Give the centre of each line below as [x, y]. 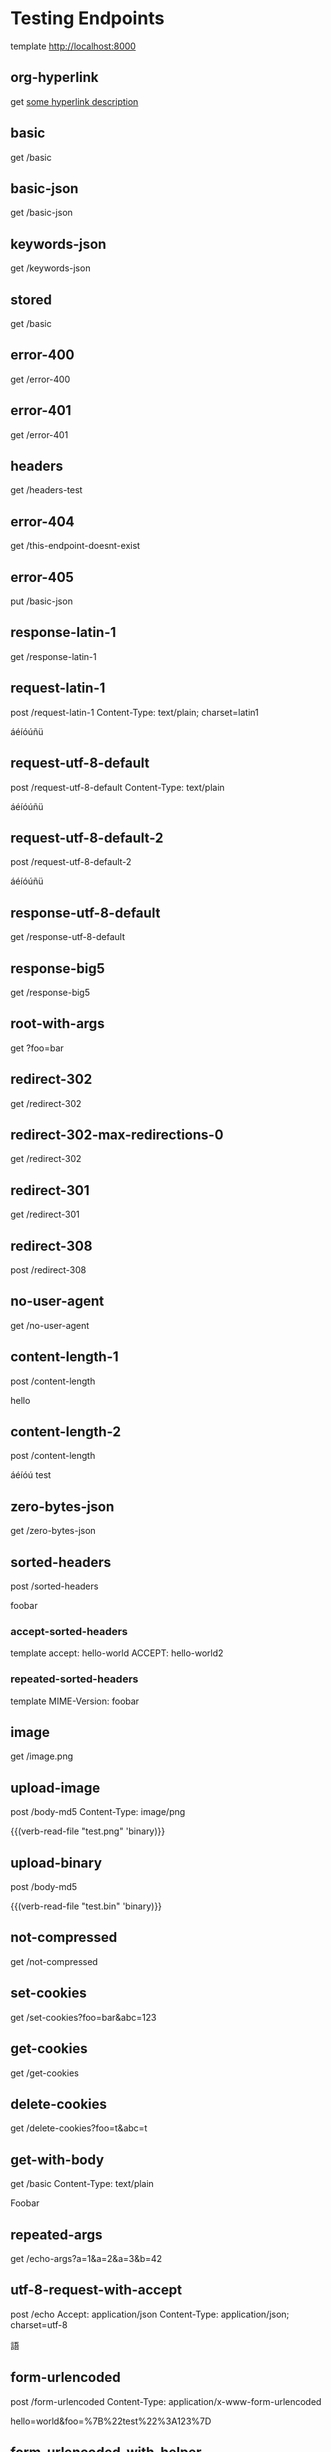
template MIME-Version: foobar [75, 1701]
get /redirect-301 [45, 1214]
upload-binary [56, 1862]
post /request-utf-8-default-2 [71, 862]
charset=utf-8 [39, 2324]
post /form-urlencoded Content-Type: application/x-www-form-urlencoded [166, 2401]
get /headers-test [46, 490]
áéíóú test [31, 1475]
